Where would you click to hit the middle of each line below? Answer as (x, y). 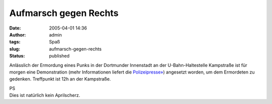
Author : (18, 34)
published (59, 56)
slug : (15, 49)
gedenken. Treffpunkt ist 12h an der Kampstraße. (60, 79)
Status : (17, 56)
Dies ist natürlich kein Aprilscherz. (45, 95)
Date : (15, 28)
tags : (15, 42)
